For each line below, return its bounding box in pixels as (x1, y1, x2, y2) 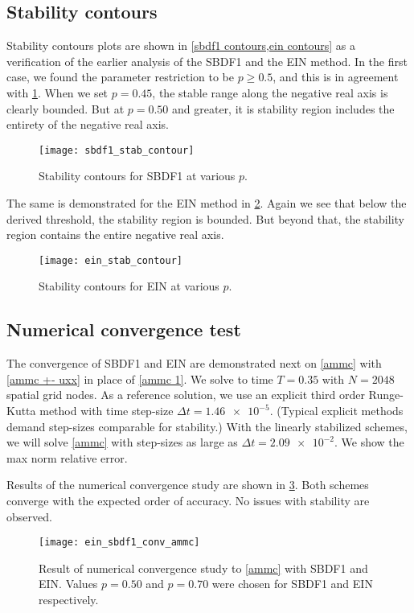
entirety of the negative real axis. (6, 116, 169, 133)
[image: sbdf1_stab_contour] (39, 144, 195, 156)
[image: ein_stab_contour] (39, 254, 182, 266)
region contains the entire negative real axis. (6, 226, 224, 243)
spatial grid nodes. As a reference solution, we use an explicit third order (6, 386, 365, 403)
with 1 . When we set (6, 84, 109, 101)
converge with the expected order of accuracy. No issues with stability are (6, 492, 370, 508)
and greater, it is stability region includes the (172, 100, 395, 117)
